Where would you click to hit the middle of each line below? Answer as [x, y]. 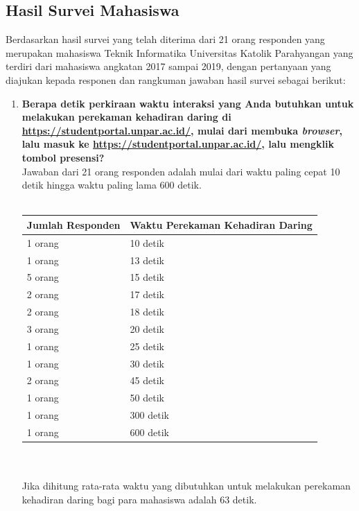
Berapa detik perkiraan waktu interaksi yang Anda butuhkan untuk [188, 103]
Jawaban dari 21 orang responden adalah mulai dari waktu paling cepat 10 [181, 171]
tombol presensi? [63, 157]
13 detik [147, 260]
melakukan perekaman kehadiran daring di [126, 117]
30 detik [147, 363]
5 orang [43, 277]
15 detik [147, 277]
